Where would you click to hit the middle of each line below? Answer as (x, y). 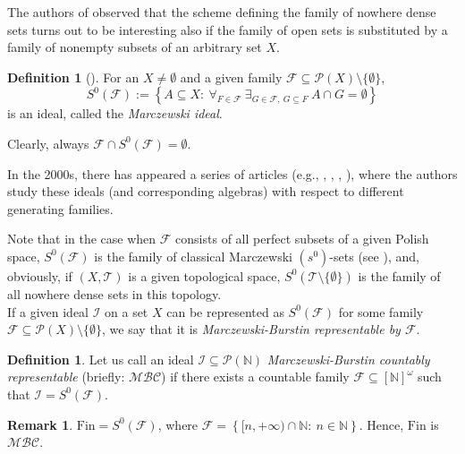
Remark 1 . (40, 424)
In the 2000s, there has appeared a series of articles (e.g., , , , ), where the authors (232, 173)
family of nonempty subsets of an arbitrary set (135, 47)
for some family (381, 311)
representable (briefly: (66, 377)
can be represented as (225, 311)
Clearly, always (48, 143)
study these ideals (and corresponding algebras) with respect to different (206, 191)
